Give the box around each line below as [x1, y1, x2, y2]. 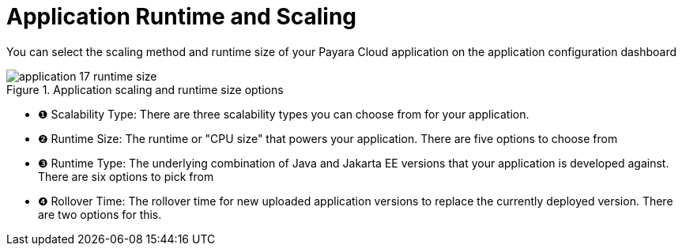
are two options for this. [38, 207, 162, 221]
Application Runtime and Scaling [6, 3, 357, 30]
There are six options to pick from [38, 169, 214, 183]
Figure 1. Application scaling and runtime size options [6, 82, 284, 96]
